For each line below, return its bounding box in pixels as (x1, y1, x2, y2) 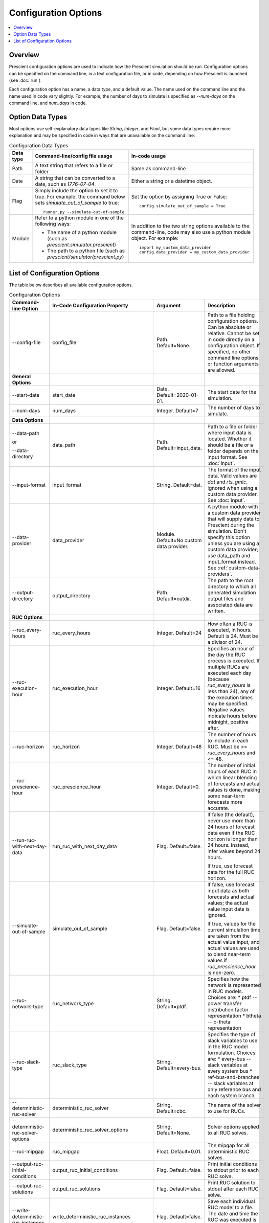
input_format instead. (207, 558, 256, 565)
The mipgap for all (207, 1142, 249, 1149)
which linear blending (207, 774, 257, 781)
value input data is (207, 906, 250, 912)
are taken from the (207, 932, 250, 939)
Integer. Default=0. (157, 783, 200, 790)
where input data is (207, 429, 252, 436)
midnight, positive (207, 718, 249, 725)
